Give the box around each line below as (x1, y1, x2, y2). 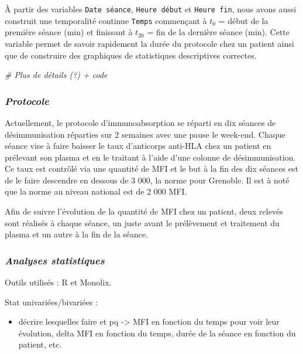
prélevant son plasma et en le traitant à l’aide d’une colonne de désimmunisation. (5, 151, 296, 163)
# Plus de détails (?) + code (5, 69, 108, 81)
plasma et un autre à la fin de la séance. (5, 228, 149, 240)
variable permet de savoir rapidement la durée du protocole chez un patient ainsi (5, 37, 294, 49)
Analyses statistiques (5, 253, 105, 267)
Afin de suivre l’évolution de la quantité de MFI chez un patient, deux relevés (5, 205, 283, 217)
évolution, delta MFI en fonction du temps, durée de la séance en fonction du (18, 326, 296, 339)
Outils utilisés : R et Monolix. (5, 276, 112, 288)
